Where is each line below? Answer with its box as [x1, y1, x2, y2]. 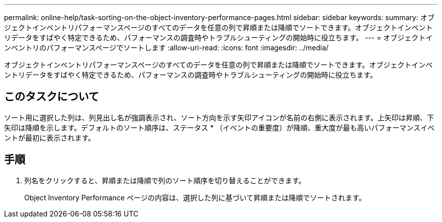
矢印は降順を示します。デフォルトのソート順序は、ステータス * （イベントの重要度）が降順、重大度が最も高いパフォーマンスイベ [4, 123, 435, 132]
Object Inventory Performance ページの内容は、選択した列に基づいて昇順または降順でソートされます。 [24, 193, 366, 202]
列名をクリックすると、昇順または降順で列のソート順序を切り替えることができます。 [24, 176, 306, 185]
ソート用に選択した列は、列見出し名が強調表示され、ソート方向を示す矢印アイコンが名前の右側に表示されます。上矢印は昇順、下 [4, 113, 434, 122]
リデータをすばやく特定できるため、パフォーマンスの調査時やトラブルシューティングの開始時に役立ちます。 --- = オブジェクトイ [4, 33, 433, 42]
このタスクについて [4, 90, 99, 103]
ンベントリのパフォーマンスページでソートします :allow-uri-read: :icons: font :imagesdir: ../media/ [4, 43, 329, 52]
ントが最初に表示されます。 [4, 133, 95, 142]
